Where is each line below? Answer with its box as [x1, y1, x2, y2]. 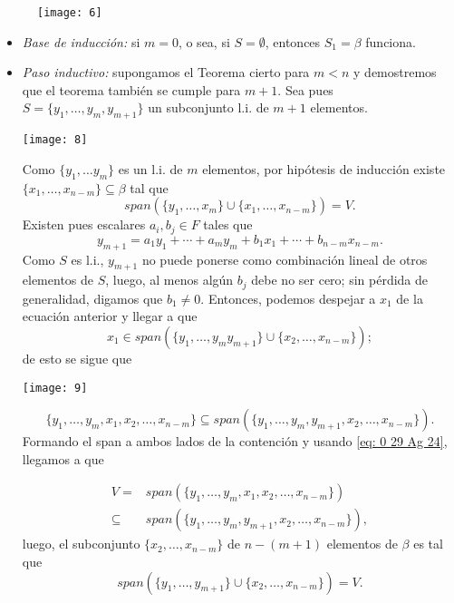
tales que [203, 215, 253, 234]
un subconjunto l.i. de [148, 98, 269, 117]
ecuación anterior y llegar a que [22, 306, 198, 326]
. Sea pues [277, 80, 333, 99]
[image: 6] [37, 6, 102, 19]
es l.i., [71, 249, 104, 268]
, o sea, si [178, 32, 230, 51]
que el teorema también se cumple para [22, 80, 241, 99]
